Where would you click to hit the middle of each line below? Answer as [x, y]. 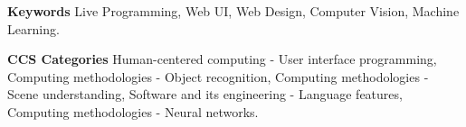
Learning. [33, 28]
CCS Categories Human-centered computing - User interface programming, [222, 59]
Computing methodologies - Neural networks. [133, 111]
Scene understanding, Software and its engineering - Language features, [205, 94]
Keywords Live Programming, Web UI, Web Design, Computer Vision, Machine [233, 11]
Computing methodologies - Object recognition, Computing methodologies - [218, 76]
